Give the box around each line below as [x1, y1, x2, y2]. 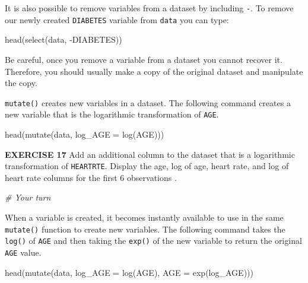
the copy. [5, 77, 37, 89]
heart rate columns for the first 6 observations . [5, 171, 177, 183]
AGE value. [5, 246, 42, 258]
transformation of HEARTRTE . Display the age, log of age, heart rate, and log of [5, 160, 289, 172]
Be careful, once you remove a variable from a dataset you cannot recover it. [5, 53, 282, 65]
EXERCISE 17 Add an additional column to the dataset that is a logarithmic [5, 148, 295, 160]
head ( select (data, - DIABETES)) [5, 33, 122, 46]
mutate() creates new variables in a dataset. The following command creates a [5, 96, 291, 109]
